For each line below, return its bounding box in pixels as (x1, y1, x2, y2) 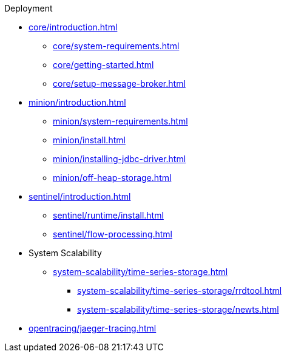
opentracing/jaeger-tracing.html (29, 323, 157, 333)
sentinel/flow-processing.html (53, 229, 173, 239)
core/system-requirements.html (53, 41, 180, 51)
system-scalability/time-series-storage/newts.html (77, 304, 279, 314)
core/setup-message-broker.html (53, 78, 186, 89)
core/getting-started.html (53, 59, 154, 70)
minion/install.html (53, 135, 126, 145)
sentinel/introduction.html (29, 191, 131, 202)
